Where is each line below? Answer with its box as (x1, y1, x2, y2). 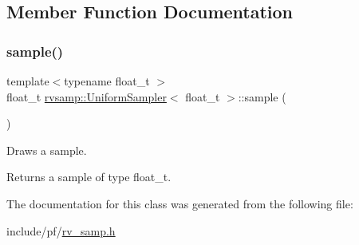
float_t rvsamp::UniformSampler (6, 88, 167, 105)
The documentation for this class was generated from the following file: (6, 195, 353, 211)
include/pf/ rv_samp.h (6, 222, 116, 239)
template (6, 73, 49, 89)
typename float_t (64, 73, 150, 89)
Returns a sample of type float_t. (6, 168, 172, 185)
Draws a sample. (6, 141, 87, 158)
